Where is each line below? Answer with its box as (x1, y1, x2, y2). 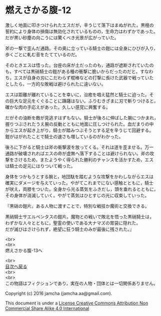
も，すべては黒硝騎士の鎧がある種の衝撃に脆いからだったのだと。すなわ (5, 68, 153, 74)
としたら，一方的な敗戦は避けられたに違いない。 (5, 81, 106, 87)
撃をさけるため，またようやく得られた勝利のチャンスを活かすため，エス (5, 156, 154, 163)
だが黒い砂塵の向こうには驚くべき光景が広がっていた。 (5, 35, 119, 41)
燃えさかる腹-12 (5, 5, 71, 16)
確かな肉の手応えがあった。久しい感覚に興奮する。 (5, 104, 110, 110)
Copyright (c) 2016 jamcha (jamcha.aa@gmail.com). (5, 290, 112, 296)
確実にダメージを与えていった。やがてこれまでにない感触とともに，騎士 (5, 180, 153, 186)
